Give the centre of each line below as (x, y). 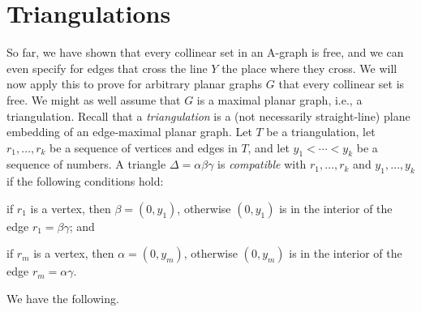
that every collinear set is (342, 84)
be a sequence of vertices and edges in (144, 147)
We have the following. (63, 299)
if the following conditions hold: (85, 181)
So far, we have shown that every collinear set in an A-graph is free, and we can (205, 52)
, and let (268, 147)
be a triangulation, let (321, 132)
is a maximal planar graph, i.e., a (279, 99)
